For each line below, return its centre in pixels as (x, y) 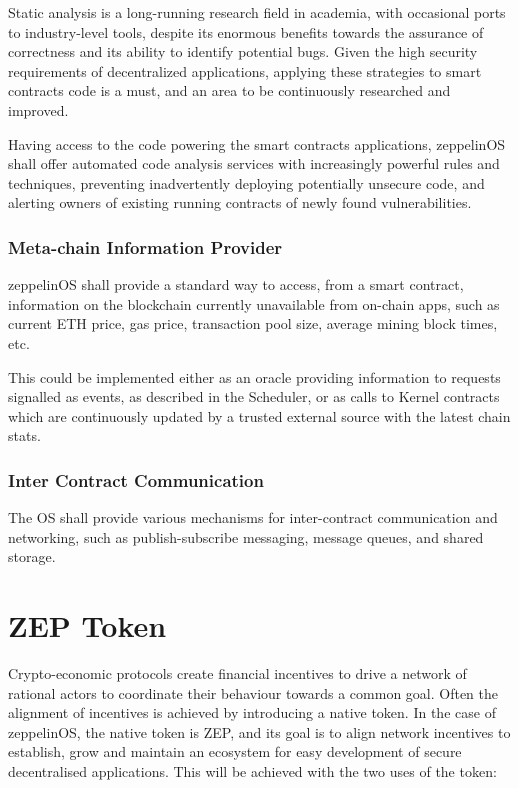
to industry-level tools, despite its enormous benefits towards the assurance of (246, 31)
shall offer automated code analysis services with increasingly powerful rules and (254, 163)
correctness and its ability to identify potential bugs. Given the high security (243, 51)
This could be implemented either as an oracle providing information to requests (254, 376)
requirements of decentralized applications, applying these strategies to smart (245, 70)
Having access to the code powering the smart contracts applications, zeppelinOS (257, 143)
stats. (24, 435)
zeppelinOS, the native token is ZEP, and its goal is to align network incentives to (259, 731)
